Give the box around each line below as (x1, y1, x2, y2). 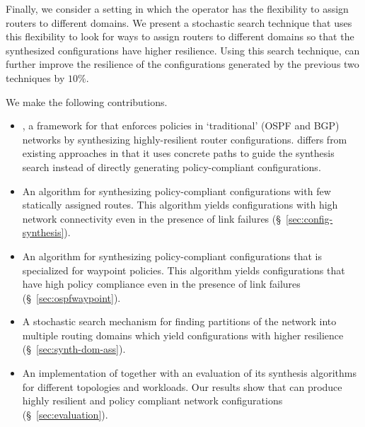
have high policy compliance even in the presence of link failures (22, 276, 301, 291)
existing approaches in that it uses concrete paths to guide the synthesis (22, 146, 335, 160)
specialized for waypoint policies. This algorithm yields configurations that (22, 262, 345, 277)
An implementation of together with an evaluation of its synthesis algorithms (22, 365, 357, 380)
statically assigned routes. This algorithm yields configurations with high (22, 197, 338, 212)
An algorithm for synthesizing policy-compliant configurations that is (22, 248, 322, 263)
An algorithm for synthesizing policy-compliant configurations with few (22, 183, 331, 198)
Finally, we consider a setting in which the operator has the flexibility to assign (6, 1, 349, 16)
